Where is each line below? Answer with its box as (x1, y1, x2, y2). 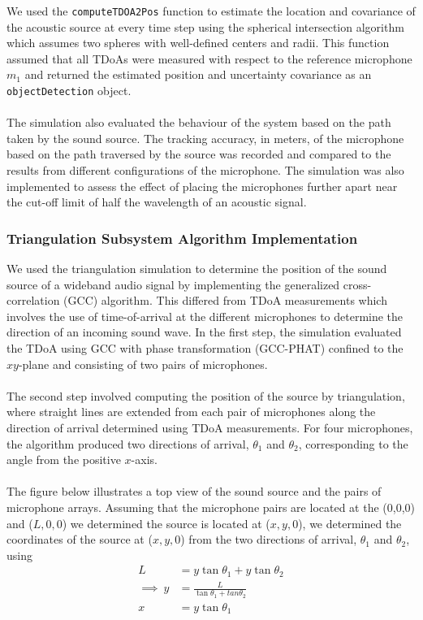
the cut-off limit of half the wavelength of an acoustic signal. (6, 193, 307, 210)
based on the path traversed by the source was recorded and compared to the (6, 145, 391, 163)
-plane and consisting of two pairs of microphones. (18, 355, 268, 372)
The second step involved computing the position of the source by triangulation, (6, 387, 405, 404)
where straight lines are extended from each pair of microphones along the (6, 403, 376, 420)
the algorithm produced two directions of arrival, (6, 435, 249, 452)
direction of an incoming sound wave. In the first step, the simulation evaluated (6, 323, 402, 340)
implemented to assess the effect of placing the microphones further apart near (6, 177, 398, 194)
